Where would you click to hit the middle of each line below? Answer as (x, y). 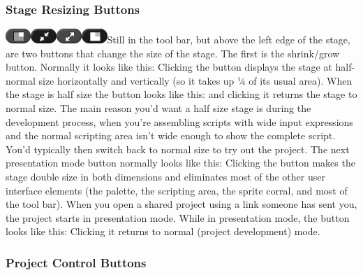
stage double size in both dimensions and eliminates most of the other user (165, 176)
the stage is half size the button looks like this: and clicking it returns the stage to (181, 94)
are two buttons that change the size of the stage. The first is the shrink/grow (173, 53)
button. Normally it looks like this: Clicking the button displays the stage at (169, 67)
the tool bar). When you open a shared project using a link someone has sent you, (181, 204)
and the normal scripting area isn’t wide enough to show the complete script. (171, 135)
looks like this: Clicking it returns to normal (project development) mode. (163, 231)
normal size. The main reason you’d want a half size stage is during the (158, 107)
